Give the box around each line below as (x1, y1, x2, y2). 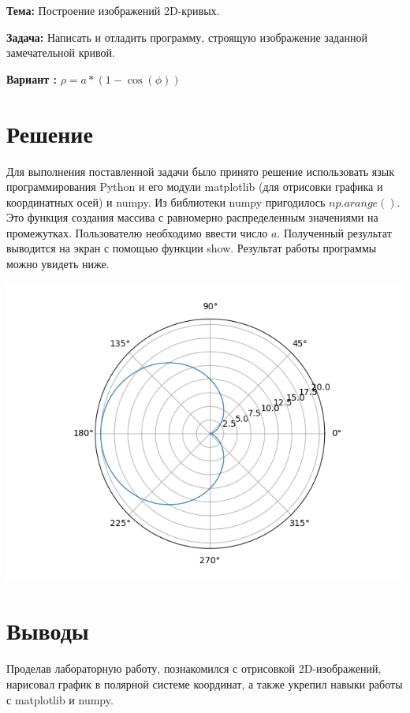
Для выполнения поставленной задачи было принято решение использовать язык (6, 162, 394, 179)
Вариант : (6, 70, 57, 87)
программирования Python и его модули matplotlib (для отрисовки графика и (6, 178, 383, 195)
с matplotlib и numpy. (6, 691, 114, 707)
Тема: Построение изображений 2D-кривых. (6, 2, 220, 18)
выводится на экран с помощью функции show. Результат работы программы (6, 240, 377, 256)
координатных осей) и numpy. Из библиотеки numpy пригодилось (6, 193, 326, 210)
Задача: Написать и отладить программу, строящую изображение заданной (6, 28, 367, 45)
